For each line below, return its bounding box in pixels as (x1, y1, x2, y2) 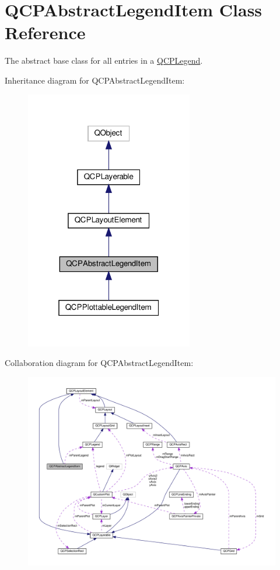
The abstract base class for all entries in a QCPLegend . (5, 54, 203, 67)
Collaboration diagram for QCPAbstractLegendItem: (5, 357, 194, 369)
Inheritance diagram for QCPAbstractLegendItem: (5, 74, 185, 86)
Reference (5, 20, 86, 44)
